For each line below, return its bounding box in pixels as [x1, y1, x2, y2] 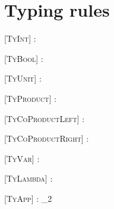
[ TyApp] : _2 [4, 192, 52, 204]
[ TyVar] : [4, 152, 40, 164]
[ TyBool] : [4, 52, 43, 64]
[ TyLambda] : [4, 172, 53, 185]
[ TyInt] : [4, 32, 36, 45]
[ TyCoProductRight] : [4, 132, 89, 145]
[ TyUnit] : [4, 72, 42, 85]
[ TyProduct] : [4, 92, 56, 104]
